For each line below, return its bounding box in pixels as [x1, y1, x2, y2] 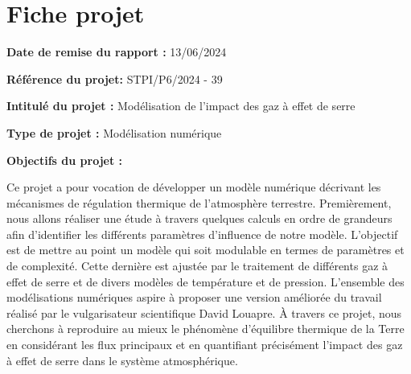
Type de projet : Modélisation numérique [6, 124, 222, 141]
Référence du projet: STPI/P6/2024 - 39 [6, 70, 223, 87]
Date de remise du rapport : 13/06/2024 [6, 43, 227, 60]
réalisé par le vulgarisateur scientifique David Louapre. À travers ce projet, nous [6, 304, 402, 321]
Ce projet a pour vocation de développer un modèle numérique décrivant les [6, 179, 381, 195]
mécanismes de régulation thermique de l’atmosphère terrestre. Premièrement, [6, 194, 392, 211]
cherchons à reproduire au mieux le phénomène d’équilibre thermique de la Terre [6, 320, 405, 337]
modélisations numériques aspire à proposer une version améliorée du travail [6, 289, 382, 306]
